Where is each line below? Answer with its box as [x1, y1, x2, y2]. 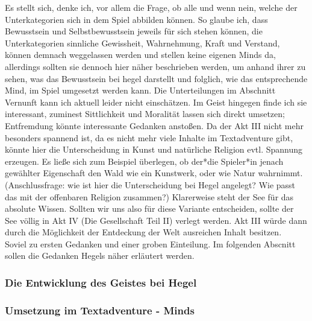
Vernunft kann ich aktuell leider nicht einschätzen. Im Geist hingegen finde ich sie [5, 95, 307, 108]
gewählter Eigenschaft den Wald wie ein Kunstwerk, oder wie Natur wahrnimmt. [5, 167, 303, 179]
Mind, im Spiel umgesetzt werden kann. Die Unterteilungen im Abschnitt [5, 84, 276, 97]
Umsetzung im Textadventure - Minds [5, 302, 195, 317]
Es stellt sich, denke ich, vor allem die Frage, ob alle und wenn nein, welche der [5, 1, 298, 13]
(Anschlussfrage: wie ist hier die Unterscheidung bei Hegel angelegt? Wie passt [5, 178, 296, 191]
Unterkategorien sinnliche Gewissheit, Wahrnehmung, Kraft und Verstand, [5, 36, 280, 49]
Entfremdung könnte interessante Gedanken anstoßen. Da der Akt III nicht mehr [5, 119, 304, 132]
